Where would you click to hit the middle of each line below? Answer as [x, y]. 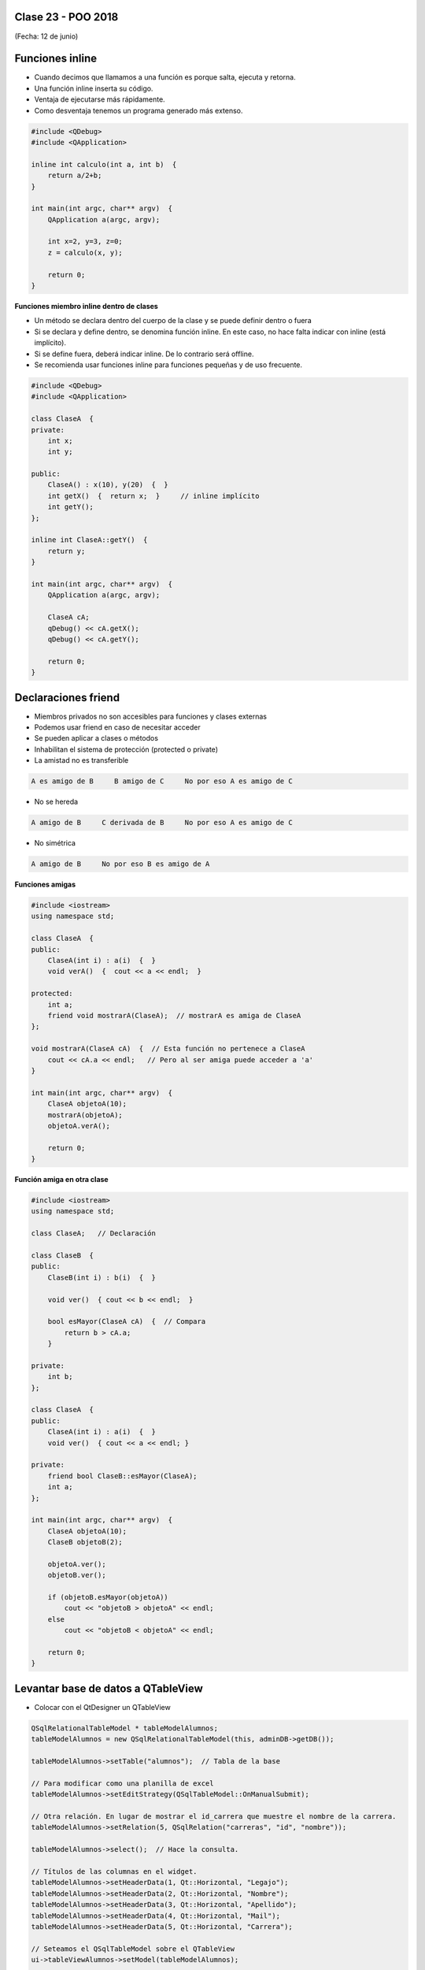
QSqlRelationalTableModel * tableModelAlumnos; [124, 1728]
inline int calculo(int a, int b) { [104, 164]
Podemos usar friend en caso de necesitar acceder [117, 727]
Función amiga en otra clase [62, 1180]
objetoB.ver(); [77, 1575]
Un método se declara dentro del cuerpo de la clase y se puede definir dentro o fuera [173, 321]
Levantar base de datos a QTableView [109, 1688]
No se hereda [56, 802]
